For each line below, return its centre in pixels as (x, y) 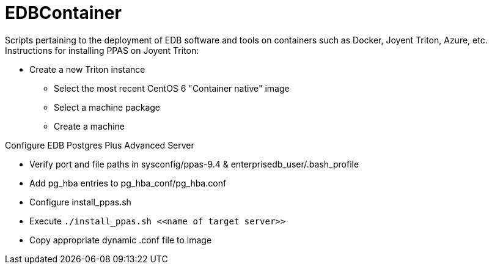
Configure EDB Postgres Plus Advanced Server (100, 145)
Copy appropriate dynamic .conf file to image (121, 240)
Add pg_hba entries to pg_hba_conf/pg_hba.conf (128, 183)
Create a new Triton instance (87, 69)
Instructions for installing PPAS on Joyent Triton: (102, 50)
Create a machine (89, 126)
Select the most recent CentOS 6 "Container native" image (172, 88)
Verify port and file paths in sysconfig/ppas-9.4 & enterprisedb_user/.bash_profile (194, 164)
